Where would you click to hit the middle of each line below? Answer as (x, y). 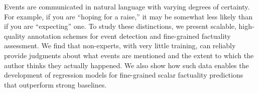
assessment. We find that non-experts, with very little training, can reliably (120, 46)
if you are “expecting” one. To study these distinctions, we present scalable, (120, 26)
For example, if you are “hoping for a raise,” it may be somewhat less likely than (128, 16)
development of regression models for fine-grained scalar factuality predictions (124, 75)
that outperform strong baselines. (55, 84)
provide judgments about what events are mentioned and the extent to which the (129, 55)
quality (15, 36)
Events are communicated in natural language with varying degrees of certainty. (127, 6)
